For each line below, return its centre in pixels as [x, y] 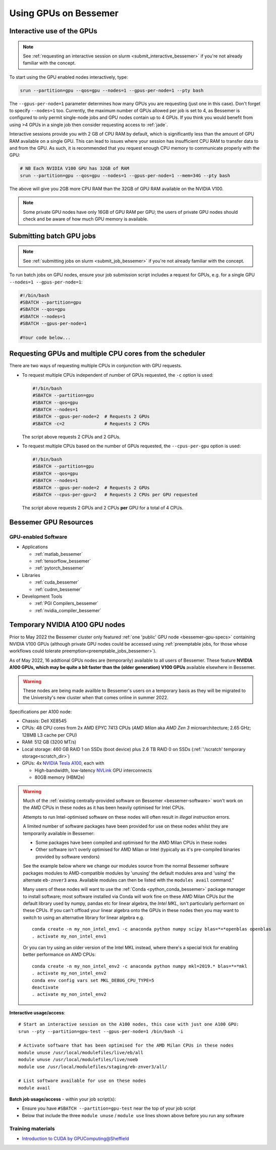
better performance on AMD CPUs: [59, 955]
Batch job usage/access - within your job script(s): [63, 1099]
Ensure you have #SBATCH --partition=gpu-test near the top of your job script [109, 1108]
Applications [35, 547]
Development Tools [42, 596]
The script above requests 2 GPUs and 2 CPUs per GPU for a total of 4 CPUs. [103, 508]
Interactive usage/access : [37, 1013]
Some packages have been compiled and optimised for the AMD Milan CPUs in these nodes [131, 842]
